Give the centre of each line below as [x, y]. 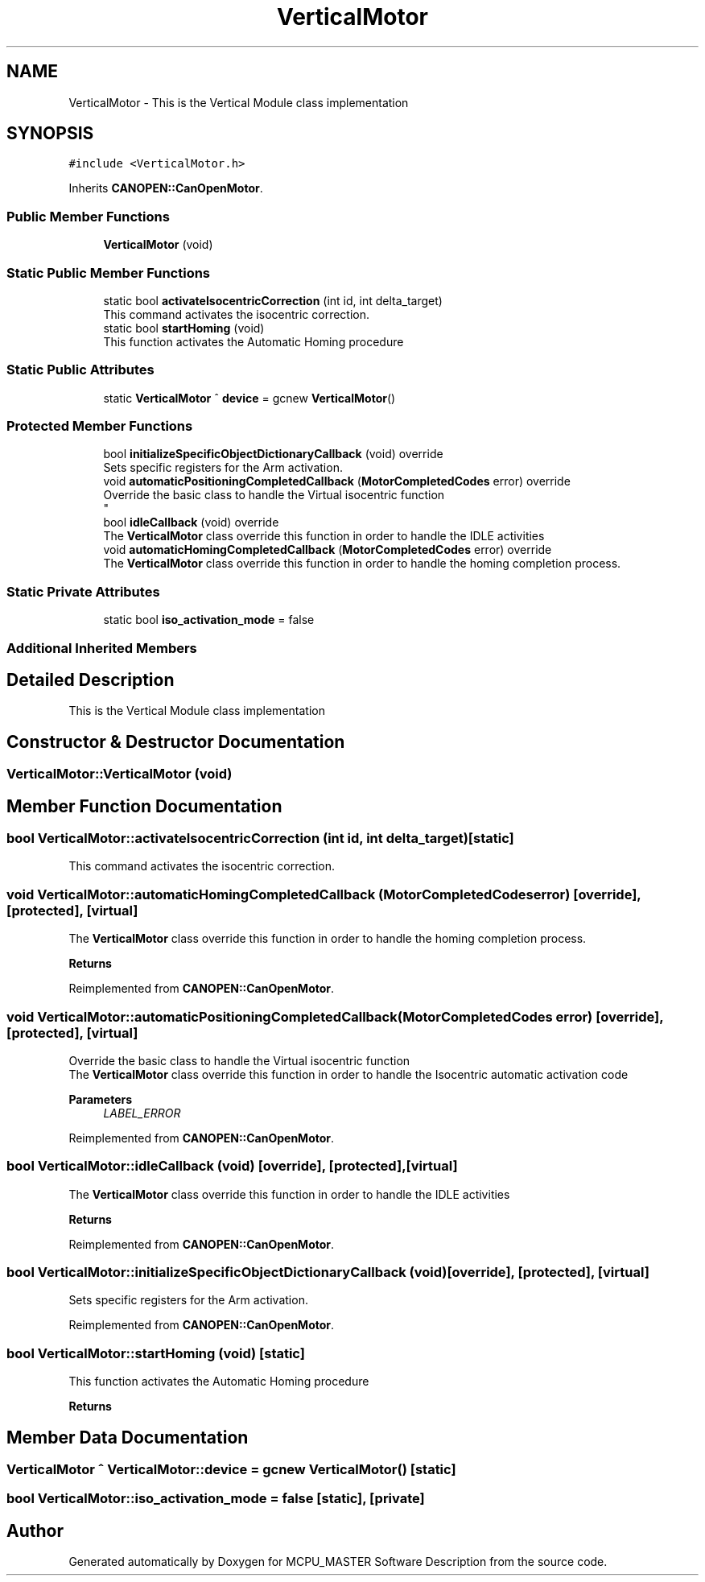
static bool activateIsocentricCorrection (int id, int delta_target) [273, 300]
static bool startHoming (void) [184, 328]
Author [35, 1530]
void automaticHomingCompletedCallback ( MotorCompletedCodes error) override [328, 550]
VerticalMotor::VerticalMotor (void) [120, 774]
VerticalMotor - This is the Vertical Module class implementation [239, 102]
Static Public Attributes [80, 370]
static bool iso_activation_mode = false [209, 620]
